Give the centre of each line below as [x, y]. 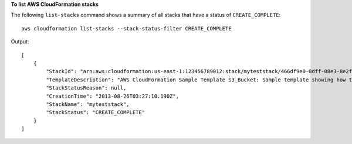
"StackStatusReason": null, [86, 88]
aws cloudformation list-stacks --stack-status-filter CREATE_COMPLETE [126, 28]
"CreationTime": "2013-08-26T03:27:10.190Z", [112, 96]
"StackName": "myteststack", [88, 104]
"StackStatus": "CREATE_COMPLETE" [96, 112]
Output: [20, 42]
